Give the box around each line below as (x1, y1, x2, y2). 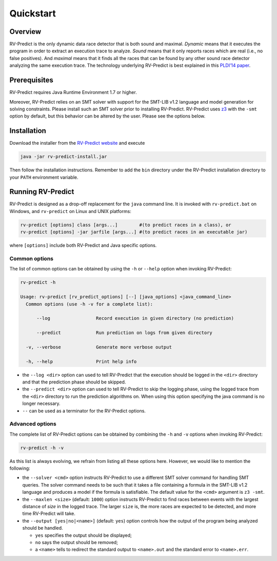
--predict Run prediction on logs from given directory (36, 330, 213, 336)
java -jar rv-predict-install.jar (20, 154, 107, 160)
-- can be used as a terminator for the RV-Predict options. (22, 408, 146, 414)
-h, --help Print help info (26, 358, 137, 364)
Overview (9, 27, 42, 36)
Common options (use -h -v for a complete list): (26, 301, 153, 307)
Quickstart (9, 8, 56, 19)
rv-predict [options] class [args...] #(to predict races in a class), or (20, 222, 232, 228)
